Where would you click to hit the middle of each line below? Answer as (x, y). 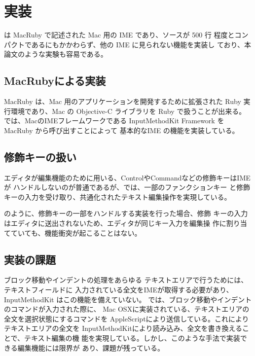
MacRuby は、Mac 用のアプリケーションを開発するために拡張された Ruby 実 (127, 101)
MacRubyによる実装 (55, 81)
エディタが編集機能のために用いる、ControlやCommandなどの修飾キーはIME (127, 177)
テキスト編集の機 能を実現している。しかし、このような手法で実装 (132, 338)
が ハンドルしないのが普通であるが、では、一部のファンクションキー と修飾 (127, 187)
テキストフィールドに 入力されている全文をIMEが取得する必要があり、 (119, 290)
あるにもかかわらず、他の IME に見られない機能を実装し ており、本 (141, 44)
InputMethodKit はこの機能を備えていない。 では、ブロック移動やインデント (128, 299)
